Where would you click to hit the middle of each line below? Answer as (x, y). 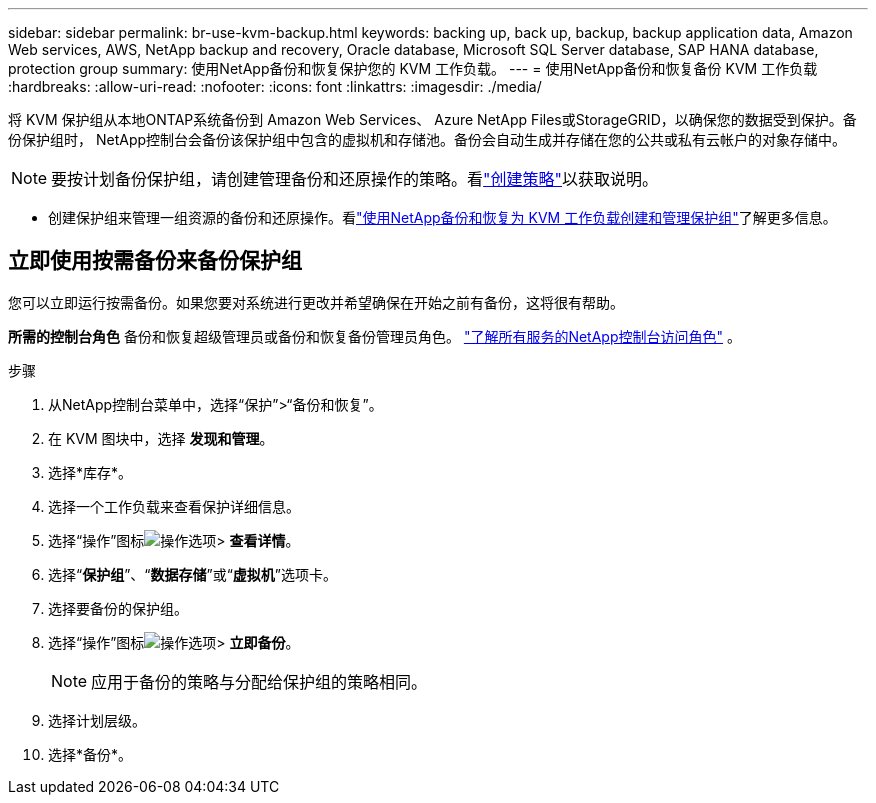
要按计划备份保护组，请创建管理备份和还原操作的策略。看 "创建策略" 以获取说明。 (355, 179)
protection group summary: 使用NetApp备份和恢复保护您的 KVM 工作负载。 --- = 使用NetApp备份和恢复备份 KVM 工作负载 (413, 68)
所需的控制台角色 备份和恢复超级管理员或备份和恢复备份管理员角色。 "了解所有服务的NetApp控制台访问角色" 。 (374, 336)
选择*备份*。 (90, 754)
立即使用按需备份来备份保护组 (155, 261)
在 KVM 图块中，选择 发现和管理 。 (161, 438)
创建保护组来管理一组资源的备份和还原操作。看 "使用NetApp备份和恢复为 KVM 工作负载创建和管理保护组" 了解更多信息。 (442, 217)
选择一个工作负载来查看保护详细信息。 (174, 506)
